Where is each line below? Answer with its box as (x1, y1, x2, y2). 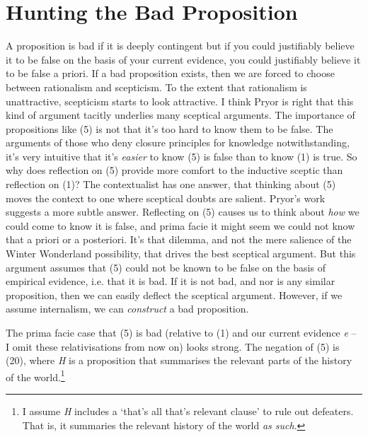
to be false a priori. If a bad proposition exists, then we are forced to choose (6, 66, 335, 81)
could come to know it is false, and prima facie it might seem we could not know (6, 218, 355, 233)
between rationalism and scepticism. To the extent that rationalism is (6, 79, 307, 94)
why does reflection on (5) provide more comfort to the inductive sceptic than (6, 163, 343, 177)
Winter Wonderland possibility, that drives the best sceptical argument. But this (6, 246, 356, 261)
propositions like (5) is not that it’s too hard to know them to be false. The (6, 121, 333, 136)
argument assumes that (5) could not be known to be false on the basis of (6, 260, 326, 274)
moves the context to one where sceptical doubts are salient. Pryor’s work (6, 190, 326, 205)
